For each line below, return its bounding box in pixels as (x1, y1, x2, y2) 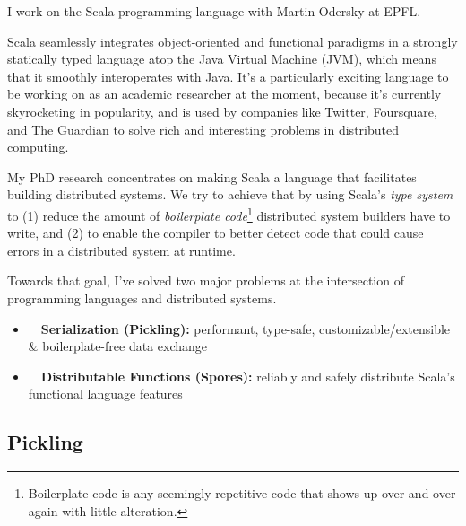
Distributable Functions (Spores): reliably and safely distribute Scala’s (40, 366, 455, 385)
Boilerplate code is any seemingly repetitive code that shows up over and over (28, 484, 456, 503)
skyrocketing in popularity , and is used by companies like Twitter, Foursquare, (7, 101, 437, 120)
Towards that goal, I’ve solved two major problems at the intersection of (7, 271, 404, 290)
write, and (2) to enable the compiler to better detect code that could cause (7, 224, 424, 242)
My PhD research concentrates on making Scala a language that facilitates (7, 167, 417, 186)
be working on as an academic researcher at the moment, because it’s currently (7, 84, 442, 103)
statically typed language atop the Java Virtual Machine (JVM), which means (7, 49, 436, 68)
